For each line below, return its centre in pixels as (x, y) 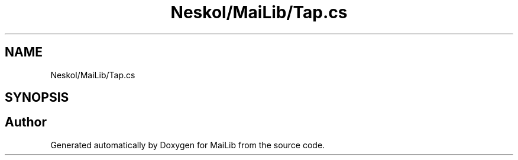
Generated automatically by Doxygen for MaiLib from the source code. (188, 145)
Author (26, 122)
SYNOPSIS (37, 98)
